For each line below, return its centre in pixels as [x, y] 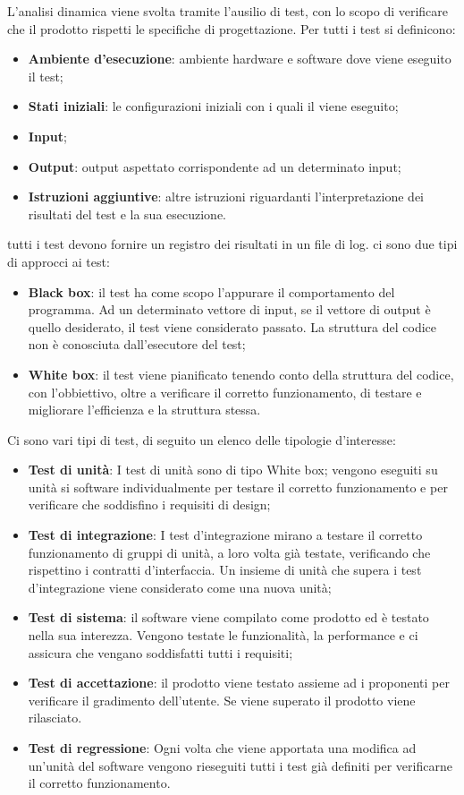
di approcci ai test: [59, 261]
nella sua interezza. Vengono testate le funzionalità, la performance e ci [223, 635]
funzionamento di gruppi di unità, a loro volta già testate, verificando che [229, 552]
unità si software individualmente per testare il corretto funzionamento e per [238, 487]
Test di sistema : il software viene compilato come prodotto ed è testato [228, 617]
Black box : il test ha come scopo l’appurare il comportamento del [211, 291]
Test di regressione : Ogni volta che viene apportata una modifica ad [222, 748]
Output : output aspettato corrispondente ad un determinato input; [215, 166]
